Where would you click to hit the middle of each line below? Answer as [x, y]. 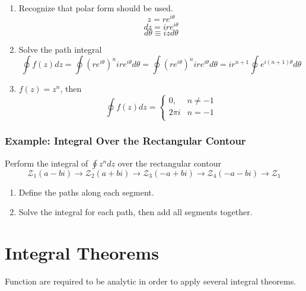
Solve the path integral [60, 49]
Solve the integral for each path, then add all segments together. [136, 212]
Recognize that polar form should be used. [96, 8]
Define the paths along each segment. [86, 192]
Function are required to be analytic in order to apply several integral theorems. [151, 281]
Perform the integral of [47, 163]
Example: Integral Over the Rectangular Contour [125, 141]
